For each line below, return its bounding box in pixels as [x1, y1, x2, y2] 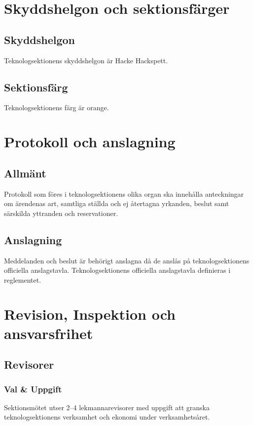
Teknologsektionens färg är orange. [4, 102, 109, 113]
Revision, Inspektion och [4, 303, 176, 324]
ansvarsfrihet [4, 323, 93, 343]
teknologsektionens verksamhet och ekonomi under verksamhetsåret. [4, 412, 210, 422]
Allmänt [4, 165, 46, 180]
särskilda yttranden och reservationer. [4, 208, 118, 218]
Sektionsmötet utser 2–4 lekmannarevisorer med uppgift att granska [4, 402, 210, 412]
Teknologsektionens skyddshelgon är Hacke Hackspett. [4, 55, 168, 65]
